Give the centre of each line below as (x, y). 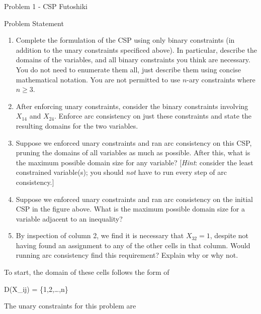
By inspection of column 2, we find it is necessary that (100, 235)
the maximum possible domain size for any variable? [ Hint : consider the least (135, 162)
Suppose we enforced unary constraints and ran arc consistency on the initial (134, 199)
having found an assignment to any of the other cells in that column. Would (133, 245)
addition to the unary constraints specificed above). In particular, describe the (137, 49)
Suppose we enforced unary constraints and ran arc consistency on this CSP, (134, 142)
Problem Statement (34, 23)
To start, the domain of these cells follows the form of (87, 272)
